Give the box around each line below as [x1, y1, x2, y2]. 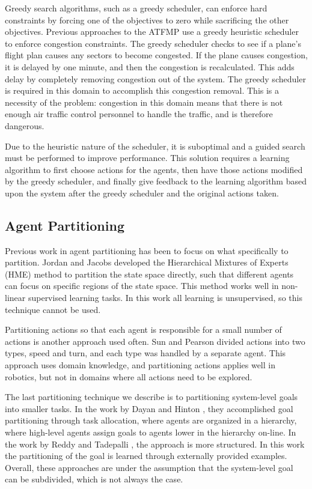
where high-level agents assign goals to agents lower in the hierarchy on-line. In [5, 426, 296, 439]
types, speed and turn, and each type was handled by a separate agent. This [5, 347, 286, 359]
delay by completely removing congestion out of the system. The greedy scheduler [5, 72, 306, 85]
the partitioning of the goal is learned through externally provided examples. [5, 449, 287, 462]
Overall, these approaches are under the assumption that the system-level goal [5, 461, 293, 473]
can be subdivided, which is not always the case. [5, 473, 183, 485]
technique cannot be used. [5, 303, 101, 315]
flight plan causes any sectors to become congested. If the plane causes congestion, [5, 49, 308, 61]
